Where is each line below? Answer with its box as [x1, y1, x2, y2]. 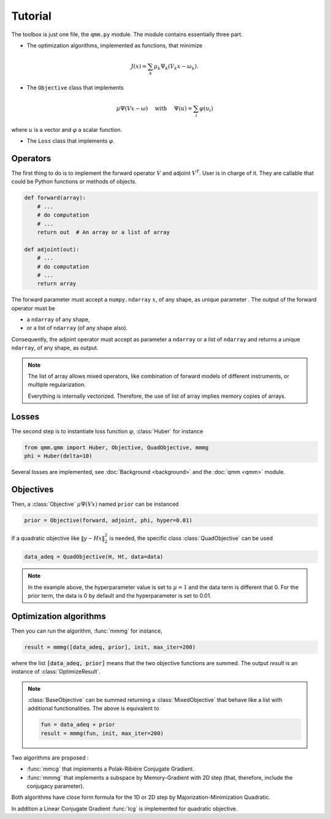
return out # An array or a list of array [37, 229, 170, 235]
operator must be [11, 304, 55, 312]
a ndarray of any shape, [26, 316, 90, 323]
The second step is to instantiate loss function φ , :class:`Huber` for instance [11, 427, 204, 435]
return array [37, 280, 77, 288]
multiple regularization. [28, 381, 86, 389]
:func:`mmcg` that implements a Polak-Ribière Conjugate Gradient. [26, 765, 194, 772]
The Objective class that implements [26, 83, 124, 91]
